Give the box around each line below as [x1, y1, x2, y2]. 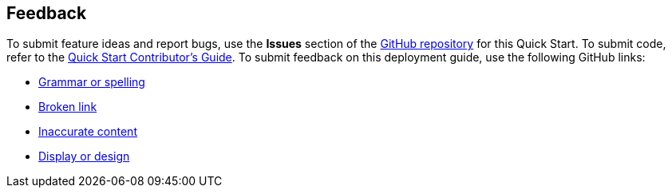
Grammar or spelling [38, 75, 145, 89]
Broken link [38, 100, 97, 114]
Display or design [38, 149, 130, 164]
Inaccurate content [38, 125, 137, 139]
